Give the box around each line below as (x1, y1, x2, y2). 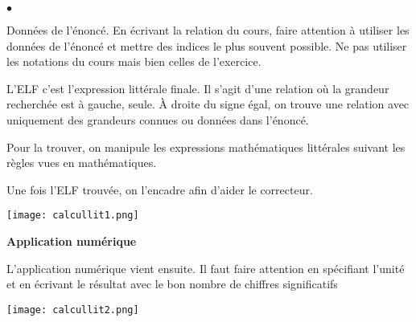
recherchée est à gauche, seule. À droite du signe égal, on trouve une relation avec (6, 96, 410, 112)
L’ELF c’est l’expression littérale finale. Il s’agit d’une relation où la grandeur (6, 79, 389, 96)
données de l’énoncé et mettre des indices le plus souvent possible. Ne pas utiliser (6, 37, 407, 54)
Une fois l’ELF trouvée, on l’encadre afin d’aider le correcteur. (6, 181, 313, 198)
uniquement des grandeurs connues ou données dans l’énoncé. (6, 111, 309, 128)
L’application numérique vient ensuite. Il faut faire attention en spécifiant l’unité (6, 259, 405, 276)
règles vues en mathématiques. (6, 154, 157, 171)
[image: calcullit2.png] (6, 304, 139, 316)
